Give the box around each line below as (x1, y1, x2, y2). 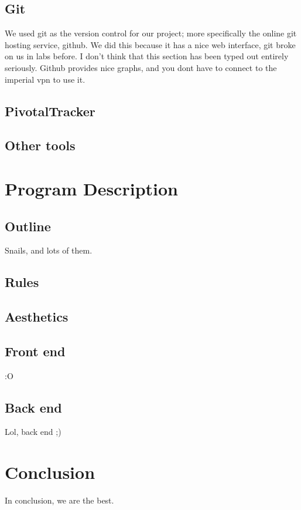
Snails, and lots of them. (5, 244, 93, 256)
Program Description (5, 176, 178, 200)
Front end (5, 342, 66, 360)
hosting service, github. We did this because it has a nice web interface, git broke (5, 38, 296, 50)
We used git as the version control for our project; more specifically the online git (5, 27, 297, 39)
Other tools (5, 136, 76, 154)
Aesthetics (5, 308, 69, 326)
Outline (5, 217, 51, 235)
